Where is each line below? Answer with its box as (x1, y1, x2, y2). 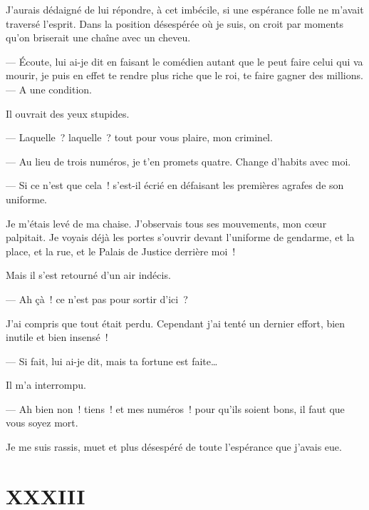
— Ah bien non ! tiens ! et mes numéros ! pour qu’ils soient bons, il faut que (6, 401, 345, 416)
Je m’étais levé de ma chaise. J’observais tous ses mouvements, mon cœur (6, 215, 327, 230)
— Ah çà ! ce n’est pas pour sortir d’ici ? (6, 291, 188, 306)
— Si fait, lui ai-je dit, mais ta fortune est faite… (6, 353, 218, 368)
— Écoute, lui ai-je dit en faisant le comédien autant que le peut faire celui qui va (6, 53, 363, 68)
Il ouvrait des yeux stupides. (6, 106, 130, 121)
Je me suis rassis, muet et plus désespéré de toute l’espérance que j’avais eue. (6, 439, 342, 454)
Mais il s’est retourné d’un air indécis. (6, 267, 171, 282)
